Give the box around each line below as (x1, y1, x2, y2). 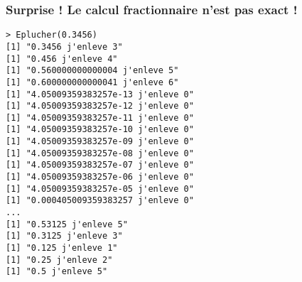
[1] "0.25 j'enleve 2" (6, 254, 113, 265)
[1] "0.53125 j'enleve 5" (6, 219, 128, 229)
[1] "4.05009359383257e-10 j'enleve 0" (6, 124, 194, 135)
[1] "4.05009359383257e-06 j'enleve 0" (6, 172, 194, 183)
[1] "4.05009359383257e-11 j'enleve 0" (6, 112, 194, 123)
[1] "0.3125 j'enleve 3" (6, 231, 123, 242)
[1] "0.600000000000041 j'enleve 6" (6, 77, 179, 87)
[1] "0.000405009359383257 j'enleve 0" (6, 195, 194, 206)
